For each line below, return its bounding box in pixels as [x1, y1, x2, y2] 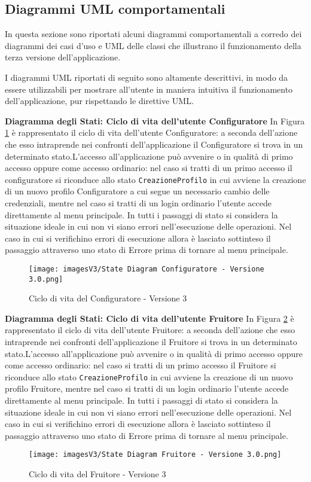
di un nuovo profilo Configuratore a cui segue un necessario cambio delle [5, 185, 270, 197]
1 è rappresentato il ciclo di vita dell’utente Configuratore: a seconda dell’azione [5, 126, 298, 139]
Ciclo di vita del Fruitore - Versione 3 [29, 468, 166, 480]
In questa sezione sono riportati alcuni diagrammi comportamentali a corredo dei [5, 28, 302, 40]
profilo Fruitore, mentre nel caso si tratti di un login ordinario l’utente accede [5, 382, 289, 395]
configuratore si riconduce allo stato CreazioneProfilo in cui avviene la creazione [5, 173, 306, 185]
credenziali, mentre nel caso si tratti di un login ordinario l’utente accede [5, 196, 272, 209]
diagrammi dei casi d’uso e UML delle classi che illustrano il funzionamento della [5, 39, 301, 51]
